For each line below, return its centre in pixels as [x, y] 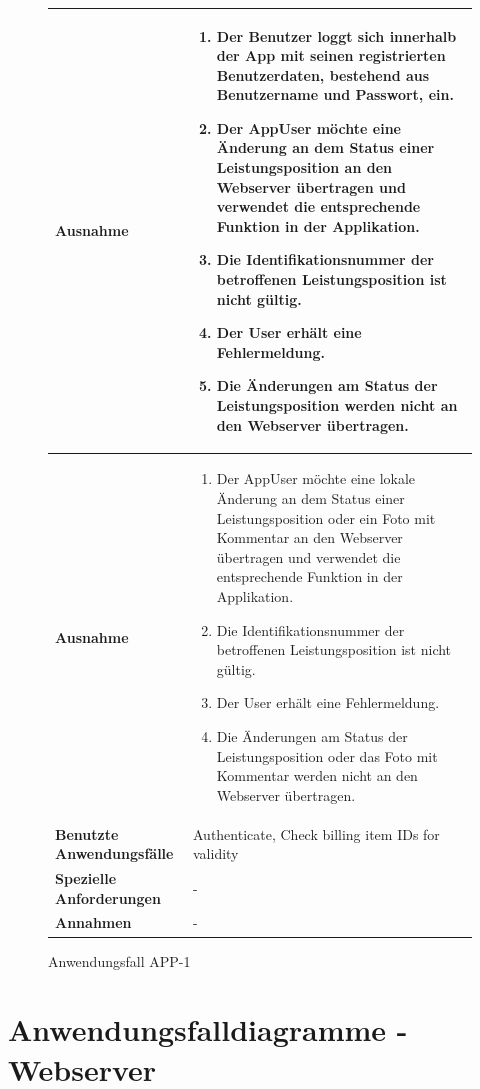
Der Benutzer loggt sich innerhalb [336, 35]
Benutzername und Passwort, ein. [335, 94]
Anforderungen [108, 897]
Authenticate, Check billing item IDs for [316, 833]
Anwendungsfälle [114, 853]
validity [215, 853]
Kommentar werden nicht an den [317, 775]
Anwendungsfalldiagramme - [208, 1029]
